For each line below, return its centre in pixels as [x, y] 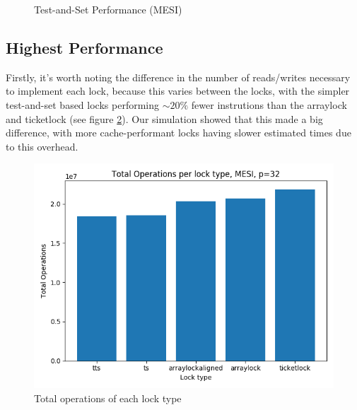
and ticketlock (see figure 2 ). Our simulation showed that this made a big [164, 118]
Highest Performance [84, 47]
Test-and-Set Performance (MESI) [108, 9]
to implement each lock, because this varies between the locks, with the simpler [178, 91]
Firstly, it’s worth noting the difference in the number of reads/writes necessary [178, 77]
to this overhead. [42, 146]
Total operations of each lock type [108, 398]
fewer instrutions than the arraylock [269, 104]
